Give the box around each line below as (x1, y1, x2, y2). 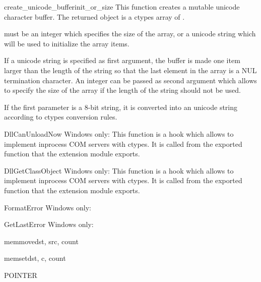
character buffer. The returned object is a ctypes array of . (4, 11, 185, 22)
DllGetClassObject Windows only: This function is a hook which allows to (4, 165, 234, 176)
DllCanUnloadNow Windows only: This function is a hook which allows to (4, 128, 234, 139)
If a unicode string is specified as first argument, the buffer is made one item (4, 55, 240, 66)
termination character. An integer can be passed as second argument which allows (4, 75, 257, 85)
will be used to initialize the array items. (4, 38, 129, 48)
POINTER (4, 269, 37, 280)
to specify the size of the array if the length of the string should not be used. (4, 85, 241, 95)
